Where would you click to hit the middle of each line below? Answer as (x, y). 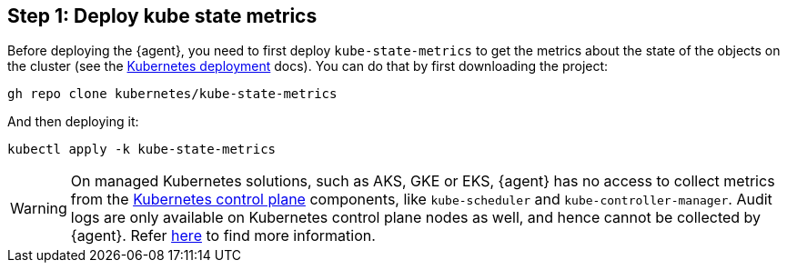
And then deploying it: (73, 122)
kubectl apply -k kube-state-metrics (142, 150)
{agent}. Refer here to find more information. (223, 236)
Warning (39, 209)
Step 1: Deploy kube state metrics (162, 16)
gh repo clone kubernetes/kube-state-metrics (172, 94)
